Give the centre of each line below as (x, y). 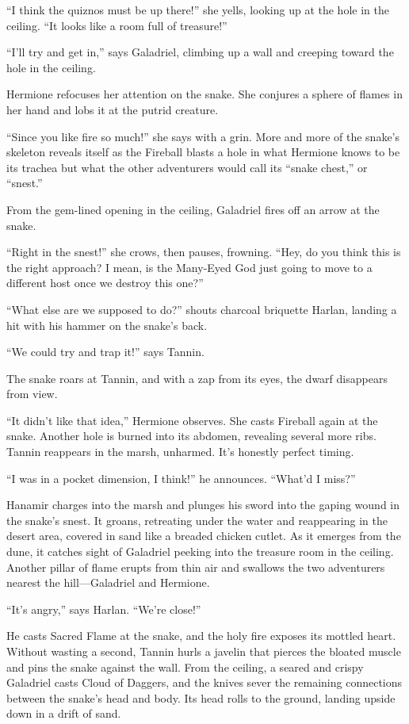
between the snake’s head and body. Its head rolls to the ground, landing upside (201, 697)
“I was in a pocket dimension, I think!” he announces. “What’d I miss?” (181, 478)
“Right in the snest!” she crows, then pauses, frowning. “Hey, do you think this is (204, 252)
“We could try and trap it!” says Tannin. (105, 352)
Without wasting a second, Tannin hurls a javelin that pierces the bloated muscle (204, 651)
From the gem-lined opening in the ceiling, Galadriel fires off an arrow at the (193, 209)
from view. (32, 394)
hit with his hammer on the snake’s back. (107, 325)
